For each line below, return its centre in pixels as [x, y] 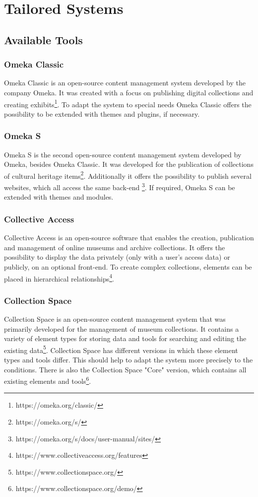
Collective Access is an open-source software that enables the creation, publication [129, 238]
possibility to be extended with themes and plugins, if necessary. [102, 113]
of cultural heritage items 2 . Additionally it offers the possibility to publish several [128, 175]
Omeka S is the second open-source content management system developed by [123, 154]
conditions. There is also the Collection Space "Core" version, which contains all [125, 369]
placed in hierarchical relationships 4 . [59, 278]
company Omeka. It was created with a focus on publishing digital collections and [129, 92]
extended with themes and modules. [59, 197]
